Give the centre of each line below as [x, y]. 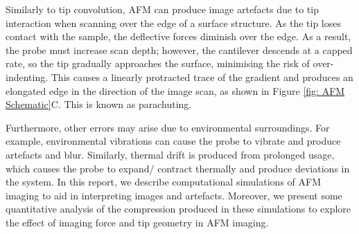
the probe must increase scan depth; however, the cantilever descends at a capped [179, 49]
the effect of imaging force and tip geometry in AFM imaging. [137, 222]
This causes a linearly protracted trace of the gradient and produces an [202, 76]
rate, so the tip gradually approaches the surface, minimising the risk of [158, 63]
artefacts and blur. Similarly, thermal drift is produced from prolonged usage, [170, 154]
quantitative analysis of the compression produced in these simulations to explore [178, 209]
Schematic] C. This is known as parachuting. [99, 104]
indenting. [27, 76]
